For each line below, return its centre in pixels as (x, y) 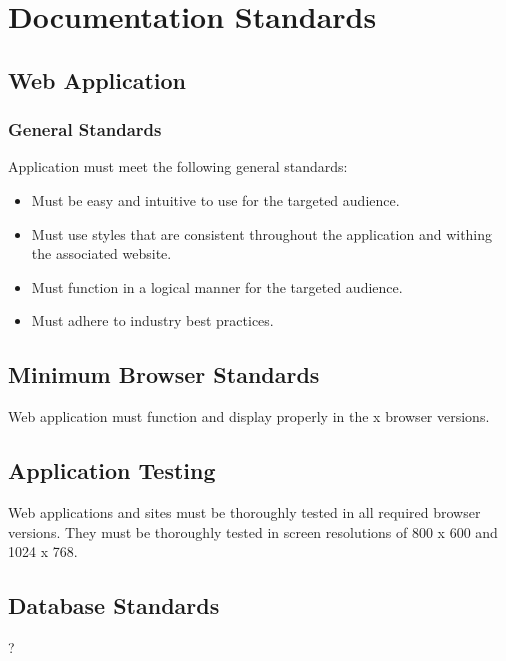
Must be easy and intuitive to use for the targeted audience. (215, 199)
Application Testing (112, 470)
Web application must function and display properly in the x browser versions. (249, 416)
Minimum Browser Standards (164, 374)
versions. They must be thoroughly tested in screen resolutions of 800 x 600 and (253, 531)
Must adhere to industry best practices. (152, 320)
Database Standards (114, 605)
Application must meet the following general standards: (178, 166)
